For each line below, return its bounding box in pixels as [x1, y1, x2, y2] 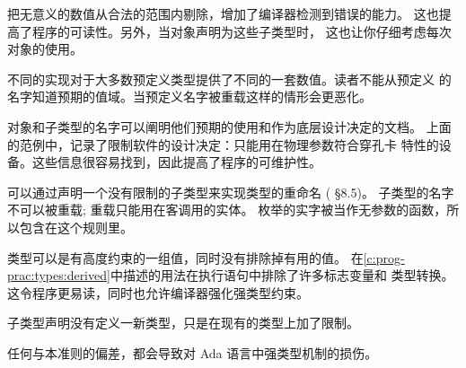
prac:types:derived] [7, 266, 110, 285]
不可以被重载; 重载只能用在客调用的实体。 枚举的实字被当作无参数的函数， [7, 200, 447, 219]
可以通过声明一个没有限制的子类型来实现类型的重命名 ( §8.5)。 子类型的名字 [7, 182, 454, 201]
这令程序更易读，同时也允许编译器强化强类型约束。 [7, 283, 309, 302]
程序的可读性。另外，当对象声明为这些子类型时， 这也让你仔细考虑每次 [31, 22, 452, 40]
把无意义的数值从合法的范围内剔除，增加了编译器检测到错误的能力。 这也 [7, 4, 439, 22]
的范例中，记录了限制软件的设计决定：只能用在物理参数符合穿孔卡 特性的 [7, 135, 439, 153]
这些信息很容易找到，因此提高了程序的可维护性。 [31, 153, 321, 171]
